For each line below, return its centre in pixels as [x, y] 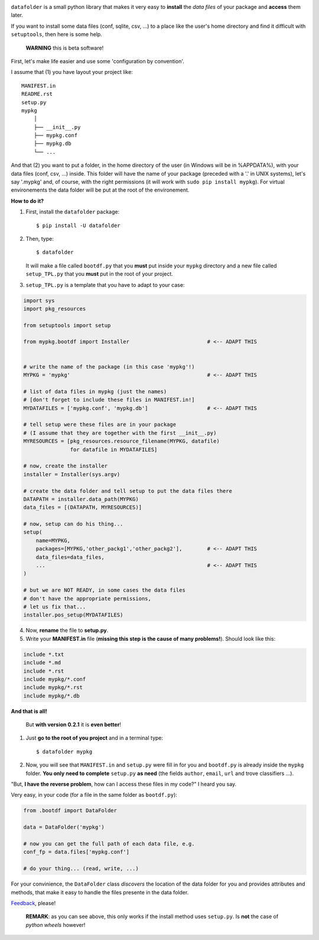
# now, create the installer [66, 466]
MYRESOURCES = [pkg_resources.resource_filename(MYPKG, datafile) [121, 441]
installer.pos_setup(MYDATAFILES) [73, 615]
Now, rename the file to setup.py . [67, 631]
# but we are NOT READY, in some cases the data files [104, 590]
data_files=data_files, [70, 557]
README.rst [37, 94]
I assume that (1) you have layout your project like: [72, 72]
